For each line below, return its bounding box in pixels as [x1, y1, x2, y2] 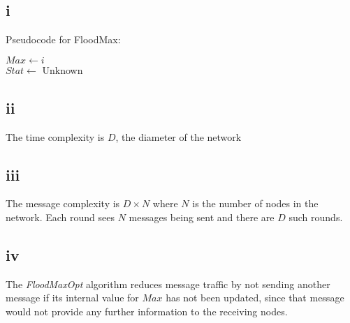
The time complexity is [6, 129, 105, 144]
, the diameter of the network [115, 129, 242, 144]
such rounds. [289, 209, 343, 224]
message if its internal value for [6, 290, 139, 305]
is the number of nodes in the [192, 196, 319, 211]
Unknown [42, 62, 83, 77]
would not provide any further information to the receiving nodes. [6, 303, 288, 318]
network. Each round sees [6, 209, 115, 224]
